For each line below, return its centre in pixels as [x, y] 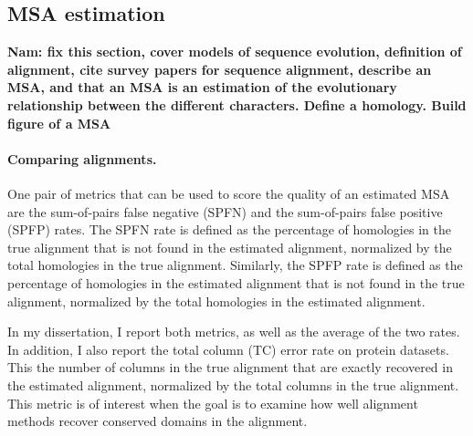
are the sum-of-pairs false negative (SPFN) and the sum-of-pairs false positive [225, 211]
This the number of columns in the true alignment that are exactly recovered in [230, 367]
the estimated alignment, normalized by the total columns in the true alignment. [233, 384]
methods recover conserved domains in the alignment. [158, 421]
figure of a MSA [59, 123]
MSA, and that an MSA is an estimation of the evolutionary [202, 87]
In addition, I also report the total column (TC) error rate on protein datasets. [228, 349]
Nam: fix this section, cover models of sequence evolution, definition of [235, 52]
